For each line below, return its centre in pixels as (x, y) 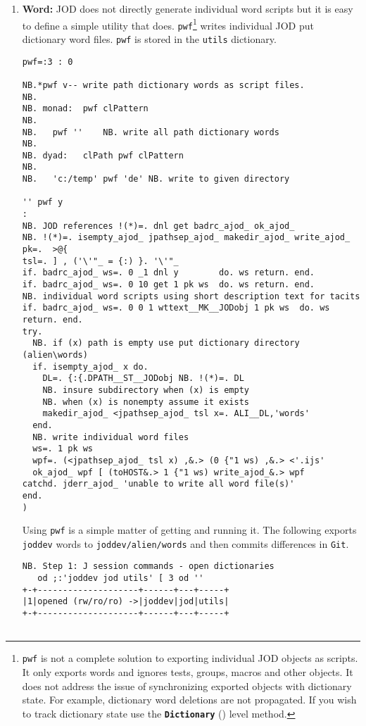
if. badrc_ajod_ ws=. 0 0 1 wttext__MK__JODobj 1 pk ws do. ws (176, 308)
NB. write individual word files (111, 437)
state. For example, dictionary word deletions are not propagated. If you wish (189, 700)
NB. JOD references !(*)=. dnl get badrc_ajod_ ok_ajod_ (158, 226)
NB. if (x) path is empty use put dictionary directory (166, 343)
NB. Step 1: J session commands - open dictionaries (148, 567)
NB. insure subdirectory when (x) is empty (146, 390)
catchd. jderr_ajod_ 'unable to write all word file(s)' (158, 484)
